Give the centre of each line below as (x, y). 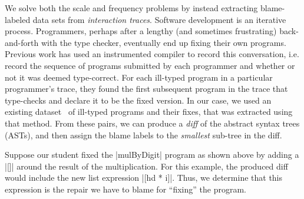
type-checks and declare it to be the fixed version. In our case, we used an (138, 100)
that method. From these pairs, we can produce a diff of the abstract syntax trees (152, 123)
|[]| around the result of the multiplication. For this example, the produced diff (146, 166)
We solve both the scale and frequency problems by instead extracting (131, 8)
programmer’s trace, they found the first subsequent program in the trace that (146, 89)
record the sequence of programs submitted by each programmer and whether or (150, 65)
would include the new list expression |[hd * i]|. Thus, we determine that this (144, 178)
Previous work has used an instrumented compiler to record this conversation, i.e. (152, 54)
